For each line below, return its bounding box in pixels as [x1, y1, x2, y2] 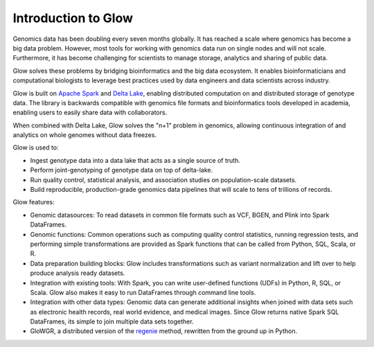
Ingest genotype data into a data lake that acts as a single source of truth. [30, 156, 240, 164]
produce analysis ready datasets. [30, 269, 125, 277]
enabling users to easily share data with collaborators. [12, 108, 168, 117]
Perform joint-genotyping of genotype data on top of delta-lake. [30, 166, 213, 175]
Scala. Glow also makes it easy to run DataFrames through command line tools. [30, 288, 256, 296]
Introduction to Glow [12, 10, 134, 26]
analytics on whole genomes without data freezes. [12, 131, 157, 139]
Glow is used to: [12, 143, 59, 152]
